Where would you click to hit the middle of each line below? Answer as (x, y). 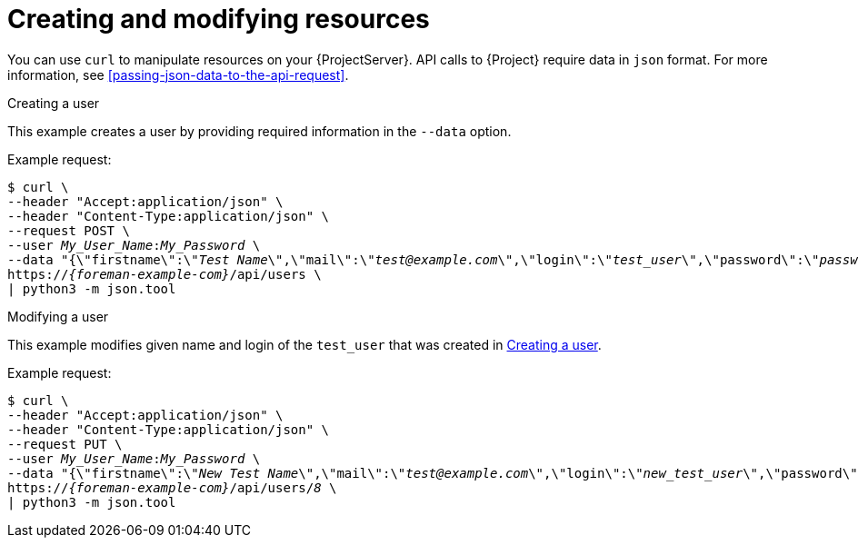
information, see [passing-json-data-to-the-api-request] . (178, 74)
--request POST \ (69, 230)
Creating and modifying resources (219, 19)
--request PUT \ (65, 444)
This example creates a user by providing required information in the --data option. (259, 131)
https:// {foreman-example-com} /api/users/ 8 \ (172, 487)
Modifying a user (58, 316)
